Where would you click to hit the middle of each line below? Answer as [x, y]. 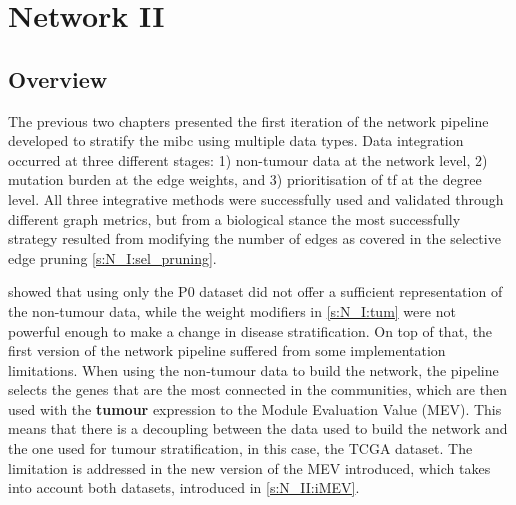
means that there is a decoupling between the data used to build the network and [258, 428]
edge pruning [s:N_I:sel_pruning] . [112, 257]
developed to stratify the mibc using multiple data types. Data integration [236, 140]
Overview [58, 78]
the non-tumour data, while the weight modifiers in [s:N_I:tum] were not [232, 310]
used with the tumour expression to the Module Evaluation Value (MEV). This [255, 408]
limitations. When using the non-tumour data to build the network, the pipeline [253, 369]
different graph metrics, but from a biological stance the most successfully [234, 218]
